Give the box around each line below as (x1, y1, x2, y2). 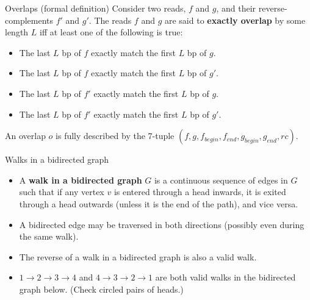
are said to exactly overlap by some (164, 13, 306, 26)
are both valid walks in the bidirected (155, 271, 296, 284)
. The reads (88, 13, 132, 26)
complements (5, 13, 54, 26)
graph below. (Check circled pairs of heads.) (19, 282, 184, 295)
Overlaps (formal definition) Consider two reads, (5, 2, 186, 14)
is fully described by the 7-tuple (56, 129, 175, 142)
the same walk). (19, 230, 79, 243)
